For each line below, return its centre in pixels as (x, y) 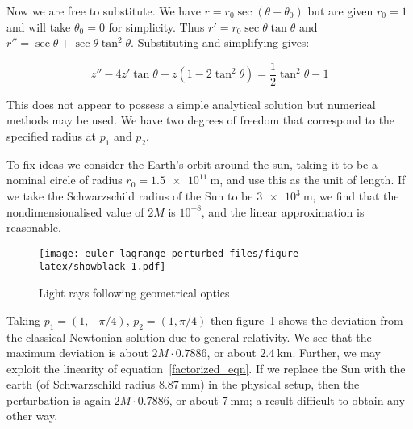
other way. (32, 416)
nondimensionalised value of (75, 211)
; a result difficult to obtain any (327, 400)
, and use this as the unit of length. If (313, 180)
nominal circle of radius (65, 180)
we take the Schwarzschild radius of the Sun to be (130, 196)
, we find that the (356, 196)
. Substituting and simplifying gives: (220, 42)
